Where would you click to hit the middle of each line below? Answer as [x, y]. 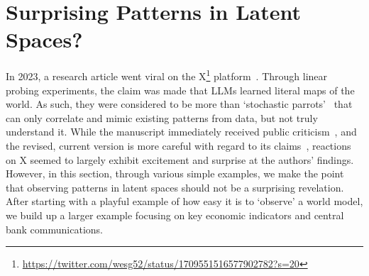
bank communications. [54, 229]
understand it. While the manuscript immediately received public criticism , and [181, 132]
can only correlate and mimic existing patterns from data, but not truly [162, 117]
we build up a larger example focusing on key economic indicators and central [175, 215]
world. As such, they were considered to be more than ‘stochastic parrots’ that [179, 104]
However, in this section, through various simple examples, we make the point [175, 173]
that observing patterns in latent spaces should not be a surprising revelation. [175, 187]
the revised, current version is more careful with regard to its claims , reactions [178, 145]
